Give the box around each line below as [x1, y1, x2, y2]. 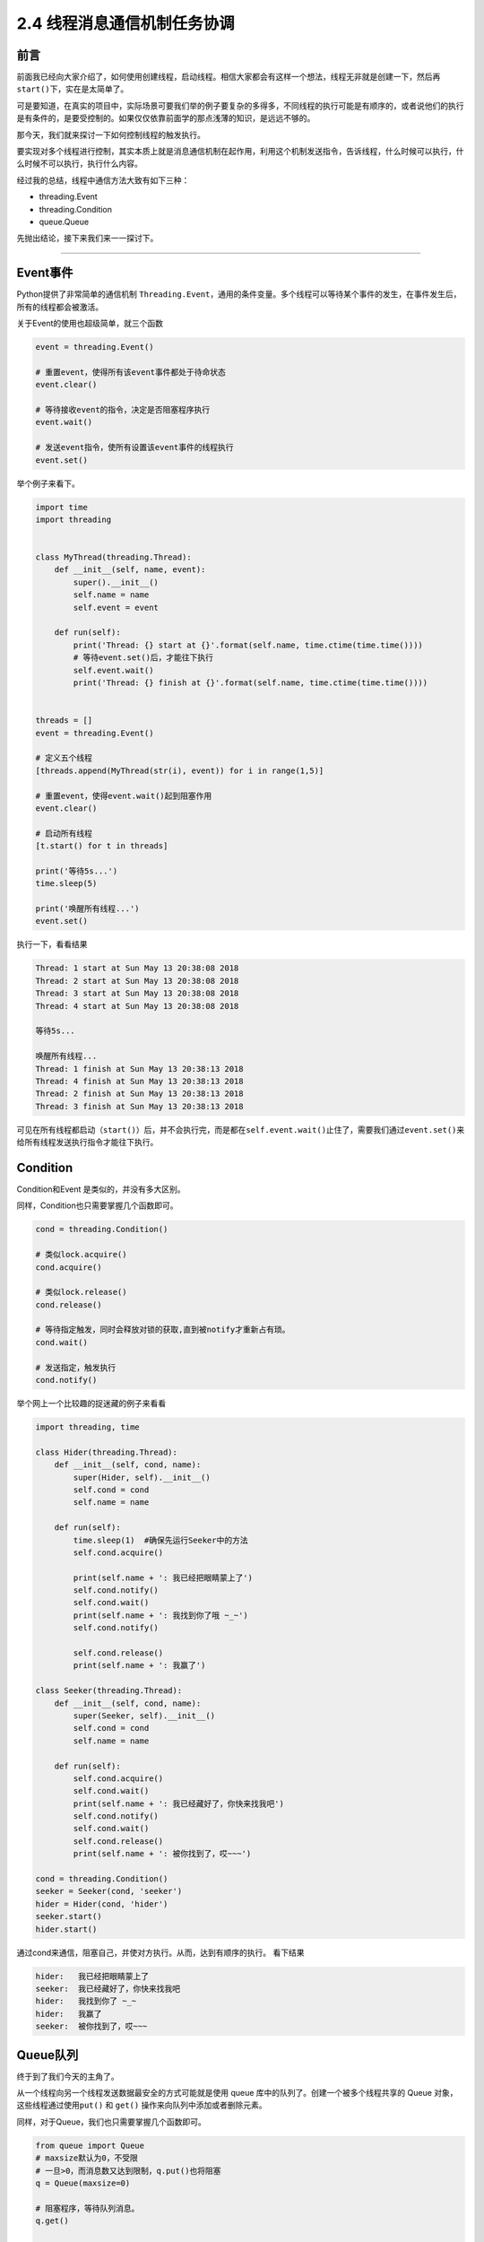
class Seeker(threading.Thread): [35, 1686, 183, 1696]
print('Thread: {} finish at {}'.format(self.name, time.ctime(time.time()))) [73, 677, 428, 688]
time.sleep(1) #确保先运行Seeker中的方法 [73, 1534, 248, 1545]
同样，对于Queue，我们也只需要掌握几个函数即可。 [16, 2116, 206, 2127]
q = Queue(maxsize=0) [35, 2177, 131, 2188]
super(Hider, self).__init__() [73, 1472, 211, 1482]
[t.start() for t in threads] [35, 841, 169, 851]
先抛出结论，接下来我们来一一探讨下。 [16, 233, 159, 244]
